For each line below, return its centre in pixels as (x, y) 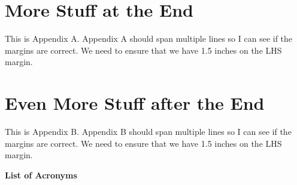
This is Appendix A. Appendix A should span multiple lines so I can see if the (149, 38)
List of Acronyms (41, 175)
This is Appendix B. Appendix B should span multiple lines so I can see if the (148, 132)
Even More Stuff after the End (135, 103)
